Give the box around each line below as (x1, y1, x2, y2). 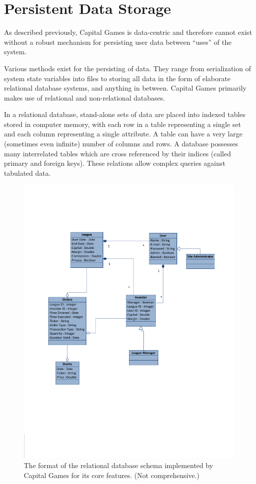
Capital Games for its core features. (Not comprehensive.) (24, 470, 200, 480)
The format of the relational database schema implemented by (24, 460, 213, 470)
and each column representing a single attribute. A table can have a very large (4, 128, 243, 139)
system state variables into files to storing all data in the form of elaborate (4, 73, 231, 83)
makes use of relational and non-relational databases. (4, 92, 165, 103)
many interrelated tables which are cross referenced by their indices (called (4, 148, 231, 158)
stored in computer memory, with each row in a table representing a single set (4, 119, 241, 129)
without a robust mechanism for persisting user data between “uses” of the (4, 36, 232, 47)
